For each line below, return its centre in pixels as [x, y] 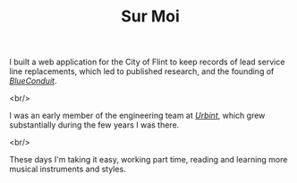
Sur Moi [150, 17]
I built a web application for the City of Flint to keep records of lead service [147, 62]
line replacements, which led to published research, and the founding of [142, 71]
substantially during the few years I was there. [94, 125]
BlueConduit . [33, 81]
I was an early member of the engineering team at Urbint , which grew [137, 116]
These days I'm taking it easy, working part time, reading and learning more [148, 160]
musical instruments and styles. [68, 169]
